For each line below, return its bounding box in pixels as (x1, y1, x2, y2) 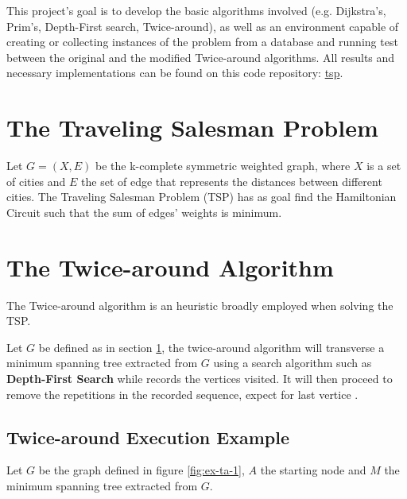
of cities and (6, 172, 66, 189)
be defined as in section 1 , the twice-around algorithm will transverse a (38, 338, 385, 355)
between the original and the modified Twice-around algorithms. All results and (6, 48, 395, 65)
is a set (366, 157, 401, 174)
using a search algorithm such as (213, 354, 372, 371)
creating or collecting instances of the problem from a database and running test (6, 33, 398, 50)
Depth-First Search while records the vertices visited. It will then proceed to (6, 369, 393, 386)
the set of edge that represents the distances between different (81, 172, 382, 189)
